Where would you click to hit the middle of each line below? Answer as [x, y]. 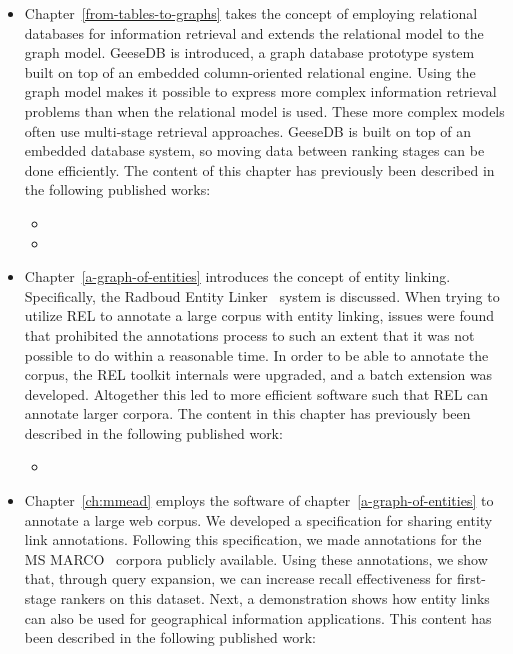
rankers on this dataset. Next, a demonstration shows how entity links [275, 598]
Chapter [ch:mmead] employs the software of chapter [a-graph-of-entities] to [259, 500]
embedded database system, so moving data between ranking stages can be [254, 150]
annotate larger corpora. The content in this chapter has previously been [247, 413]
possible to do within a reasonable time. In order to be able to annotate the [256, 354]
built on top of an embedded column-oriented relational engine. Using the [250, 71]
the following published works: [117, 189]
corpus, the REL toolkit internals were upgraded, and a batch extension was [258, 374]
